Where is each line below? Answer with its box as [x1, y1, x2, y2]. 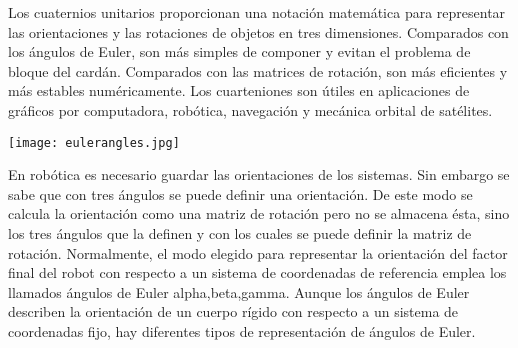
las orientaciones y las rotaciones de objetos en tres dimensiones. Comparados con [8, 21, 509, 42]
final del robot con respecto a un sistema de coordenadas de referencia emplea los [8, 262, 507, 283]
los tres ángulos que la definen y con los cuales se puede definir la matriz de [8, 223, 472, 243]
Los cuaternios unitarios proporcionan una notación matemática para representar [8, 2, 506, 22]
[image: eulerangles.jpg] [8, 135, 180, 150]
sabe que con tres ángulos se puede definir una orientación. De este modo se [8, 183, 473, 204]
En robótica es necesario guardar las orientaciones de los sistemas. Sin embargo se [8, 164, 510, 185]
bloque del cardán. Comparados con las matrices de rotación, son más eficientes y [8, 60, 508, 81]
